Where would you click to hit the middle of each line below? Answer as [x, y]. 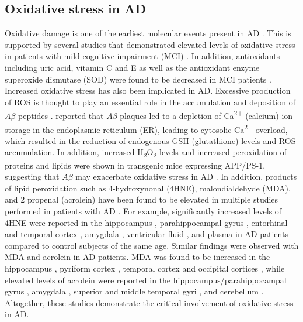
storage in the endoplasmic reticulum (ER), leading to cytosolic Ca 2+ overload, [146, 128]
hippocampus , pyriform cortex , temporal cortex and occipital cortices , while [145, 268]
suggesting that [32, 177]
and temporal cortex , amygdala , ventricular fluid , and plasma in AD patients [147, 234]
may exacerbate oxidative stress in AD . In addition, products [186, 177]
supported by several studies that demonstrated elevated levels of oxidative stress [150, 44]
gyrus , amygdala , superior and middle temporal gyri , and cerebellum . [134, 291]
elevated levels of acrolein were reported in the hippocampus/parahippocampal [146, 280]
